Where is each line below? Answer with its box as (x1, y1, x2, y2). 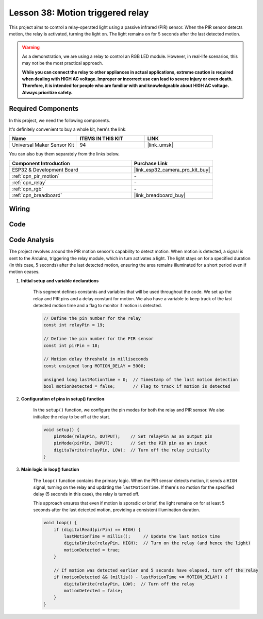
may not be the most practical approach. (22, 60, 103, 66)
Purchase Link (134, 160, 168, 167)
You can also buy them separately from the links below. (9, 151, 120, 157)
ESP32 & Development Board (12, 166, 79, 173)
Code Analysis (9, 236, 54, 244)
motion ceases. (9, 269, 40, 275)
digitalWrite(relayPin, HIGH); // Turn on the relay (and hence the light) (64, 540, 251, 546)
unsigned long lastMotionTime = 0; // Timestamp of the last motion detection (43, 377, 238, 382)
